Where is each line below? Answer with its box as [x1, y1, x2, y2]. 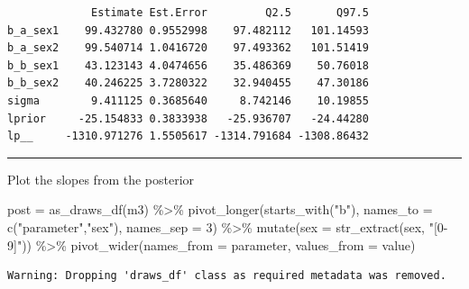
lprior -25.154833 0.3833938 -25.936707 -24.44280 [7, 112, 369, 125]
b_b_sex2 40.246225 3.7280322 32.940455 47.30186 [7, 77, 369, 90]
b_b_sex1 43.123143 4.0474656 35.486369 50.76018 [7, 59, 369, 72]
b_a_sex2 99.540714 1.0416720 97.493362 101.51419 [7, 41, 369, 55]
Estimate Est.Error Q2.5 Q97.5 [91, 6, 369, 19]
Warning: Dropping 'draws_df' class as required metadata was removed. [7, 269, 446, 283]
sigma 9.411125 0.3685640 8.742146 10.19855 [7, 94, 369, 107]
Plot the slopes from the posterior [7, 169, 195, 188]
